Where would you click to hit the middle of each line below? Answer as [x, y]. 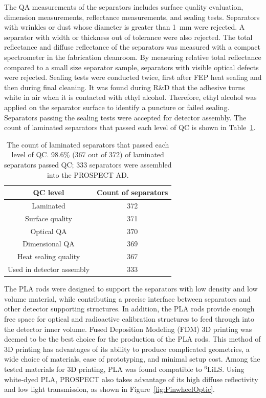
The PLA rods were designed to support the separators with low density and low [131, 289]
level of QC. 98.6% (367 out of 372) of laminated [88, 154]
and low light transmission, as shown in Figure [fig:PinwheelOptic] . [109, 389]
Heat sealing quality [49, 256]
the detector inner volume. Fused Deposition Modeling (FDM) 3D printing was [128, 329]
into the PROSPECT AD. [88, 174]
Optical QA [49, 231]
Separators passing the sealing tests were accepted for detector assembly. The [125, 117]
